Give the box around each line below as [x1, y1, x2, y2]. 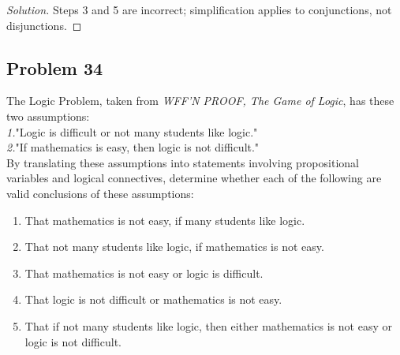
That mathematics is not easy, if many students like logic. [24, 211, 305, 228]
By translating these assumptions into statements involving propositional [6, 154, 359, 170]
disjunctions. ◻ [6, 17, 82, 33]
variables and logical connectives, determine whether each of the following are [6, 170, 382, 186]
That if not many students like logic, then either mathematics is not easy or [24, 317, 392, 334]
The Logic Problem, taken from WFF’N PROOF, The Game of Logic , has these [6, 92, 394, 109]
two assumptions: [6, 107, 90, 124]
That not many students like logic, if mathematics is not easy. [24, 238, 324, 255]
